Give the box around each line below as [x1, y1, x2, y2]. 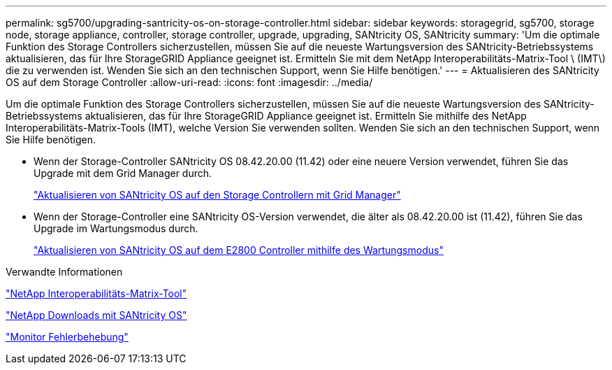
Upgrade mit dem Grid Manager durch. [34, 167, 212, 179]
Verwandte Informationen [6, 266, 123, 278]
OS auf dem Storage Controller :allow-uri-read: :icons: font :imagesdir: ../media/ [6, 76, 373, 88]
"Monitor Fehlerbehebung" [6, 331, 129, 343]
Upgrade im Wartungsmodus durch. [34, 222, 198, 234]
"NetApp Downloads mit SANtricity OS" [6, 309, 187, 321]
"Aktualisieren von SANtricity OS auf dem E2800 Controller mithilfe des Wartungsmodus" [34, 244, 444, 256]
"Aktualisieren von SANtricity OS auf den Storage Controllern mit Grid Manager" [34, 189, 401, 201]
